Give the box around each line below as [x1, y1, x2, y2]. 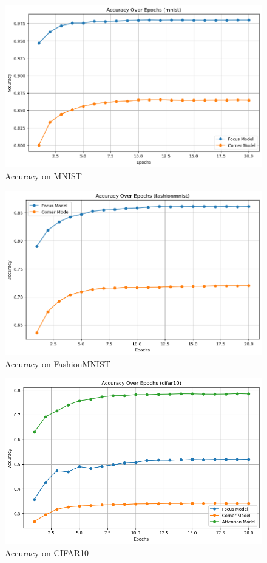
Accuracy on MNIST [5, 170, 82, 182]
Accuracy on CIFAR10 [5, 546, 89, 559]
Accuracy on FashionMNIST [5, 357, 110, 370]
